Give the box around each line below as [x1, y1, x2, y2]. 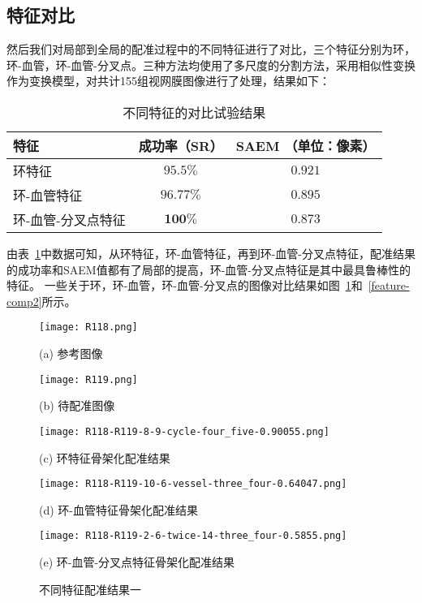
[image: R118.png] [39, 321, 138, 334]
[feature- [368, 277, 410, 294]
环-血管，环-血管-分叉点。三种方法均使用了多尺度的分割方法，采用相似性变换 [6, 56, 416, 73]
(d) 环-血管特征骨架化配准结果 [39, 501, 198, 518]
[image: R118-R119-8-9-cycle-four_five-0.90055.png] [39, 425, 329, 437]
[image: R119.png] [39, 373, 138, 385]
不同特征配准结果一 [39, 580, 141, 597]
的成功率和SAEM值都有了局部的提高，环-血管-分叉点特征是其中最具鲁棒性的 [6, 261, 411, 278]
